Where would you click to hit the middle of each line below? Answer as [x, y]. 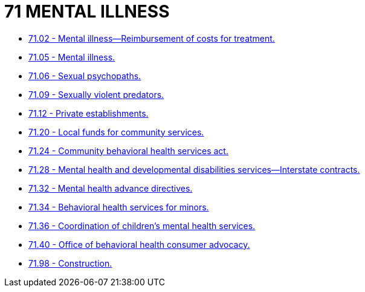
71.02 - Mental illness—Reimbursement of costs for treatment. [152, 38]
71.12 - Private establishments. [89, 113]
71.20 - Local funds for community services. [116, 132]
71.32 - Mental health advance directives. [111, 188]
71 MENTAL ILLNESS [87, 11]
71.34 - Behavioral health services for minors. [119, 207]
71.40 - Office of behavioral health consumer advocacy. [139, 244]
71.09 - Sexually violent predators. [96, 94]
